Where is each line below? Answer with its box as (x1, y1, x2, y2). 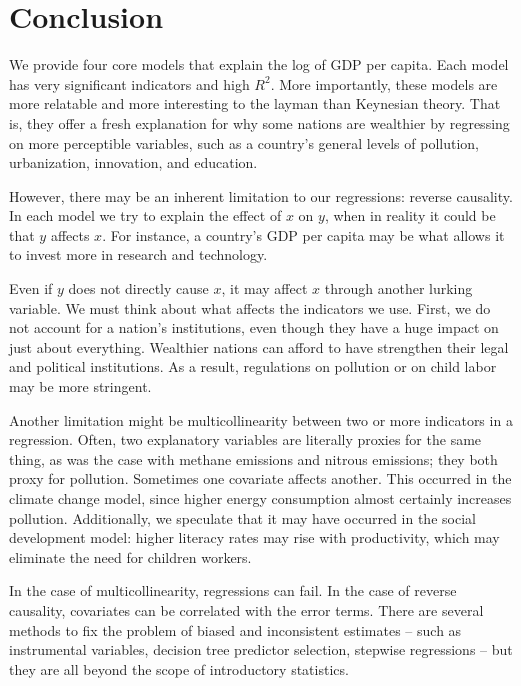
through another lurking (324, 278, 473, 299)
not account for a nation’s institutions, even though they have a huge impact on (9, 317, 499, 338)
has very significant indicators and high (9, 73, 250, 94)
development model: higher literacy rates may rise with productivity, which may (9, 527, 500, 548)
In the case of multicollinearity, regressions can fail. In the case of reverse (9, 580, 457, 601)
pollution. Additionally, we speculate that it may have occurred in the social (9, 507, 476, 528)
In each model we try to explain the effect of (9, 205, 282, 226)
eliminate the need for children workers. (9, 546, 252, 567)
